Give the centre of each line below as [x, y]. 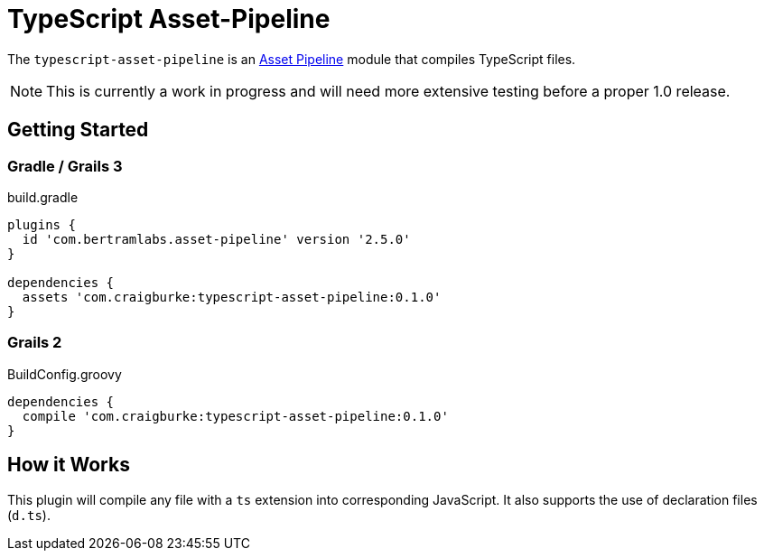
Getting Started [78, 130]
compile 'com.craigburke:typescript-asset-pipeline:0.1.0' [235, 416]
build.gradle [43, 197]
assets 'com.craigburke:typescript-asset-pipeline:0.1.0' [232, 297]
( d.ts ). [29, 515]
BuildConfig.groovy [65, 374]
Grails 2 [35, 343]
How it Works [69, 465]
